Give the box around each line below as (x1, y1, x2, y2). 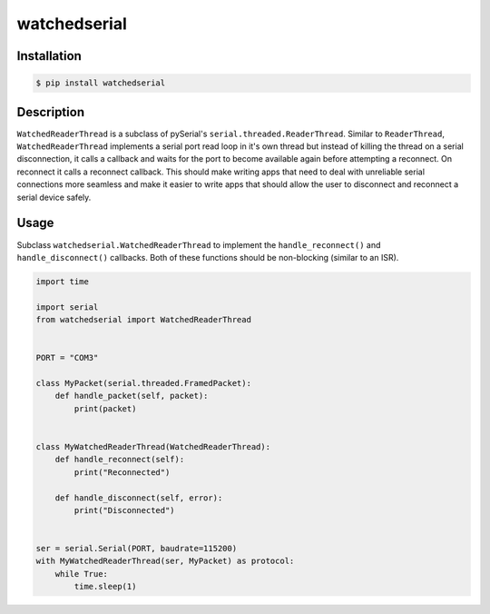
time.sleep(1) (73, 581, 137, 592)
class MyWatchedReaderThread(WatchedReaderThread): (35, 441, 271, 451)
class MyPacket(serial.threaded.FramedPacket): (35, 378, 251, 389)
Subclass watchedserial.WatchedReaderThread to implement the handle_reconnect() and (16, 239, 381, 250)
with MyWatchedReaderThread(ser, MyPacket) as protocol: (35, 556, 295, 567)
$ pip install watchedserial (35, 78, 166, 88)
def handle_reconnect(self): (54, 454, 185, 465)
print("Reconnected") (73, 467, 171, 477)
